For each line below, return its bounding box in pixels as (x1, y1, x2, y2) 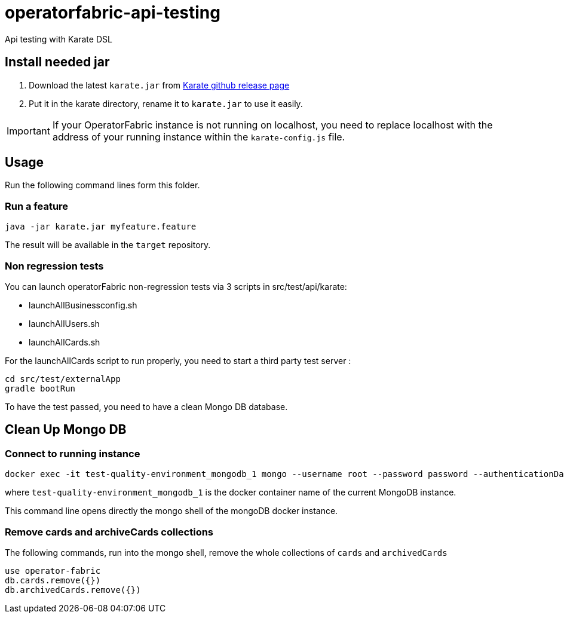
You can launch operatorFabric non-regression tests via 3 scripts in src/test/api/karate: (5, 281, 347, 292)
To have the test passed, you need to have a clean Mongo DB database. (5, 401, 288, 412)
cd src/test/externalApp (5, 374, 121, 384)
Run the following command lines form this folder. (5, 180, 200, 191)
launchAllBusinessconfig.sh (29, 299, 137, 310)
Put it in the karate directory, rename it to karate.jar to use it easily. (29, 98, 303, 109)
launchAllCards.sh (29, 336, 100, 347)
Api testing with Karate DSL (5, 33, 112, 44)
